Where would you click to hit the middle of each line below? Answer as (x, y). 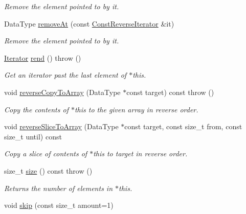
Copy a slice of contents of (46, 153)
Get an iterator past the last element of (65, 75)
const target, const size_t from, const (183, 126)
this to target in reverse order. (140, 153)
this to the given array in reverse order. (136, 109)
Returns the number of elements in (59, 188)
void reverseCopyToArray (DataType (62, 92)
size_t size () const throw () (48, 170)
